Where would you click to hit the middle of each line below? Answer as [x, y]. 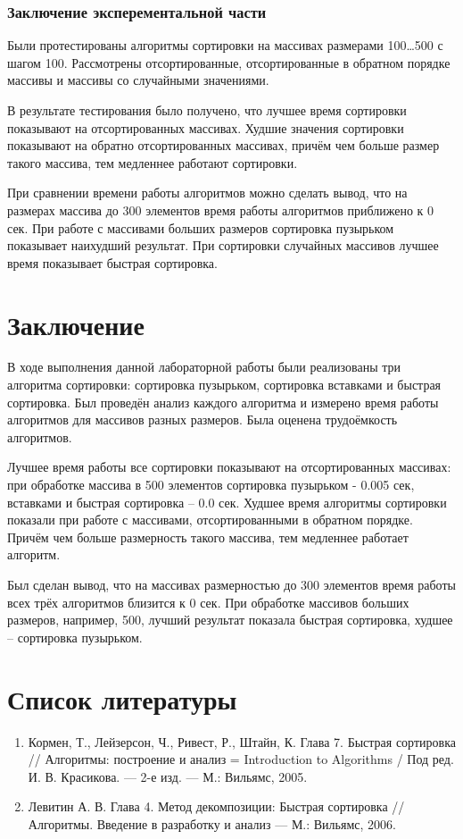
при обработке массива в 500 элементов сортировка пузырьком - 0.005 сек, [211, 485]
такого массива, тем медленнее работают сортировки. [153, 162]
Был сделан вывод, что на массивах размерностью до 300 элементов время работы [231, 584]
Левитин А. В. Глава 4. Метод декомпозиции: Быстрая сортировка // [216, 806]
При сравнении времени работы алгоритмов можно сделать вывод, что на [207, 193]
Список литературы [122, 698]
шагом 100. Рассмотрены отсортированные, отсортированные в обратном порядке [229, 62]
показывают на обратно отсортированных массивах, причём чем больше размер [223, 145]
